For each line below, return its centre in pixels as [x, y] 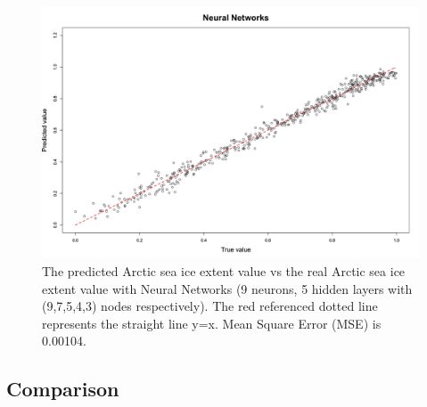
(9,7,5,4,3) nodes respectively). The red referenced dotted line [210, 306]
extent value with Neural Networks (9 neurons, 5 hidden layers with [227, 288]
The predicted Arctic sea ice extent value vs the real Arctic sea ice [224, 270]
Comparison [63, 389]
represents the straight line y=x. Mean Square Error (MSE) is [212, 323]
